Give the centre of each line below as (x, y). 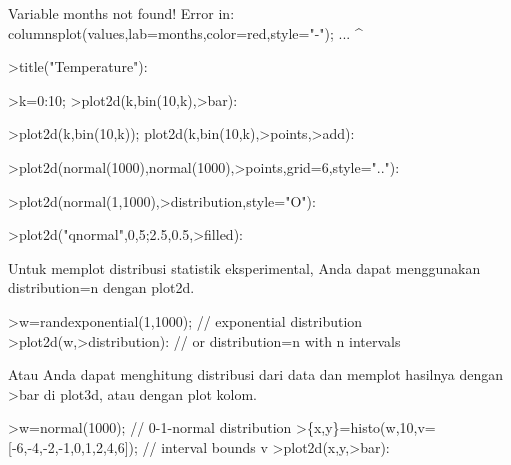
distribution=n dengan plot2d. (101, 287)
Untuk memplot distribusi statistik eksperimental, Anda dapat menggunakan (244, 267)
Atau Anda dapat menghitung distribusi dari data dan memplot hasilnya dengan (256, 374)
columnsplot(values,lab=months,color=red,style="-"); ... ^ (185, 32)
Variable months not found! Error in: (121, 13)
